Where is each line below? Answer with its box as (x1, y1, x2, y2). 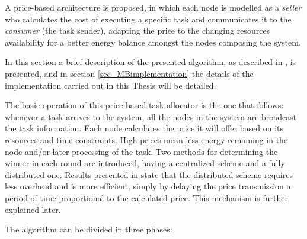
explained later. (5, 203, 61, 215)
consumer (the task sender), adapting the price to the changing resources (5, 24, 270, 37)
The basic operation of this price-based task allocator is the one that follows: (5, 99, 284, 111)
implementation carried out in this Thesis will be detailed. (5, 79, 216, 91)
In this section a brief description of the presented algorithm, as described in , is (5, 56, 296, 68)
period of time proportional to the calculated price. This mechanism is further (5, 191, 289, 204)
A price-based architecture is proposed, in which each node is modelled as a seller (5, 1, 302, 13)
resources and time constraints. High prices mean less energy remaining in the (5, 133, 288, 146)
